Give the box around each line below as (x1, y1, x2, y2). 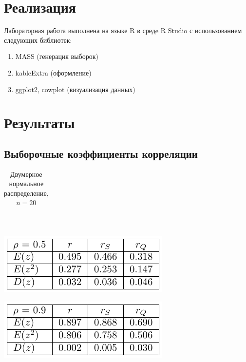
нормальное (9, 178, 44, 189)
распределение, (4, 188, 49, 198)
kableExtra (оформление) (15, 67, 92, 77)
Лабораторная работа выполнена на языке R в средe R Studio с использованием (4, 25, 242, 36)
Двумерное (10, 169, 42, 179)
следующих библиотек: (4, 35, 72, 45)
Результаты (4, 113, 75, 133)
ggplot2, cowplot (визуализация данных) (15, 84, 135, 94)
